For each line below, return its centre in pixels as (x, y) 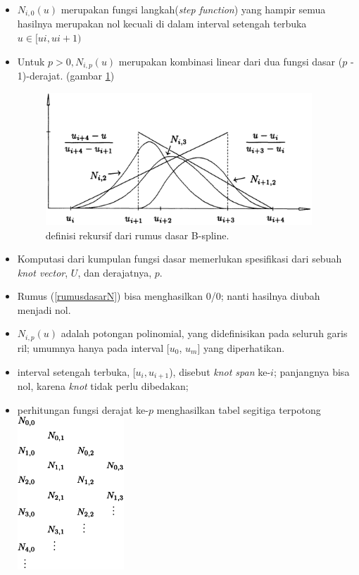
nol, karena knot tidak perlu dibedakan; (103, 385)
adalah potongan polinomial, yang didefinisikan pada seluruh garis (204, 333)
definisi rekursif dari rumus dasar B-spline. (137, 235)
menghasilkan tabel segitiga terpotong (239, 409)
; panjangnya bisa (311, 371)
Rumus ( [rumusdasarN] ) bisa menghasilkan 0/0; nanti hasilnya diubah (169, 296)
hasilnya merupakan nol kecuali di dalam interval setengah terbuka (162, 24)
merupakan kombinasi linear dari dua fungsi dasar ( (231, 61)
